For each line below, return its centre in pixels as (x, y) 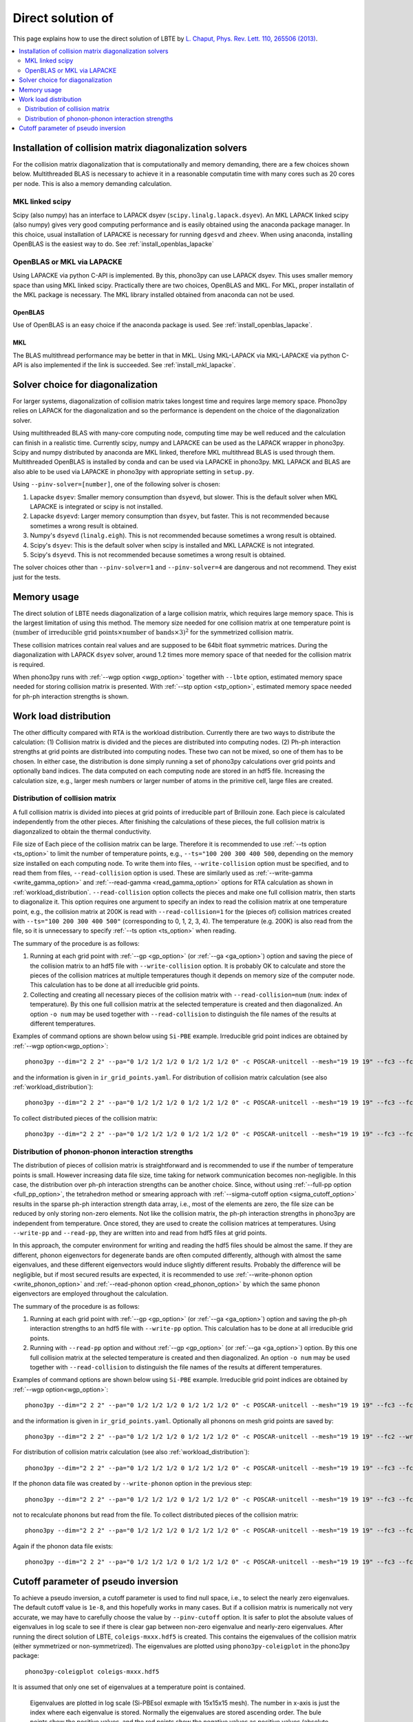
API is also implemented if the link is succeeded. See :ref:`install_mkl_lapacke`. (124, 365)
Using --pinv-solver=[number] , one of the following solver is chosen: (116, 484)
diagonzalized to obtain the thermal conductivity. (82, 831)
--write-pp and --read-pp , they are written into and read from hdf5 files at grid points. (140, 1232)
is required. (29, 664)
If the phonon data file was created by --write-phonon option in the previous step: (133, 1484)
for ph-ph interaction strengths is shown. (71, 696)
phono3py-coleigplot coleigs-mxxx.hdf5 (92, 1671)
